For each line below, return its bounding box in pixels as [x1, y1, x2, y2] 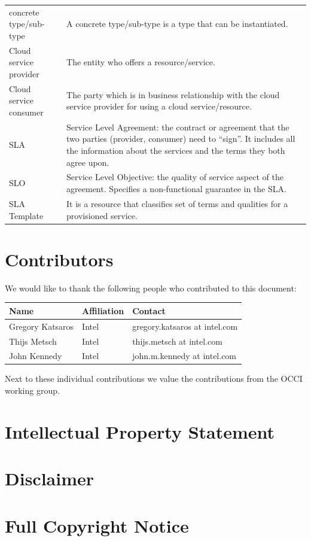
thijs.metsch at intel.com [132, 335, 222, 347]
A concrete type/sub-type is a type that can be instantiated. [66, 17, 288, 30]
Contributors [5, 247, 114, 271]
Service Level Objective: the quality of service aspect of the [66, 171, 283, 183]
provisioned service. [66, 209, 138, 221]
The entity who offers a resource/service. [66, 56, 215, 68]
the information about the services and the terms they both [66, 144, 285, 157]
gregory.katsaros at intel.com [132, 320, 238, 332]
